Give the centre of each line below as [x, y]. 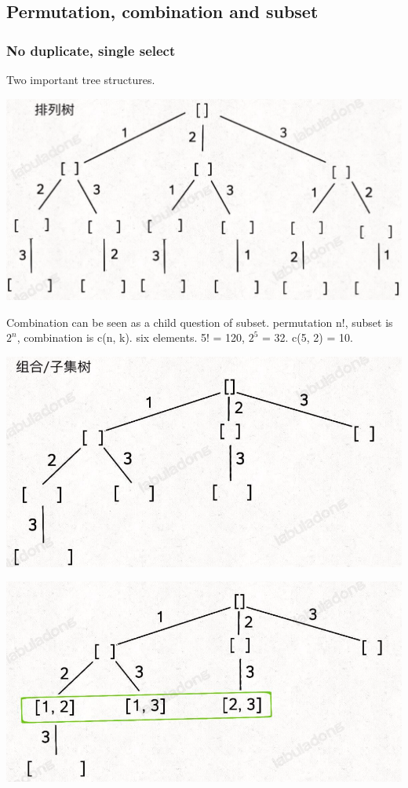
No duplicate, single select [91, 50]
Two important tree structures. [81, 79]
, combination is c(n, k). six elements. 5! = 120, [131, 337]
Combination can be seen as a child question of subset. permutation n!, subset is [200, 322]
